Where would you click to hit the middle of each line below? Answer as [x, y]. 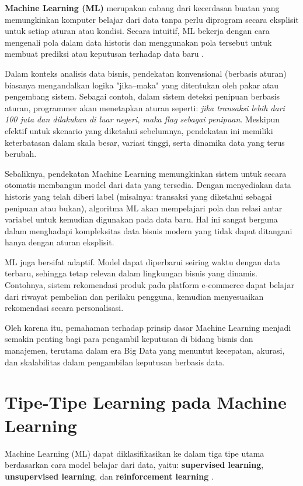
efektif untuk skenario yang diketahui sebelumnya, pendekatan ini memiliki [139, 130]
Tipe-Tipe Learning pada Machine [146, 402]
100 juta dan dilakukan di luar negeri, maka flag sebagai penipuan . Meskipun [142, 119]
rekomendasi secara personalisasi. [64, 308]
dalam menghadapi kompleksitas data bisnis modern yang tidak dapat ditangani [149, 230]
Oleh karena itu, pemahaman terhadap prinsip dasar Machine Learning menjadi [148, 327]
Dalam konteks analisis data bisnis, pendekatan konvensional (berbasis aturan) [146, 73]
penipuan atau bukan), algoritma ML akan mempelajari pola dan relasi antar [144, 208]
